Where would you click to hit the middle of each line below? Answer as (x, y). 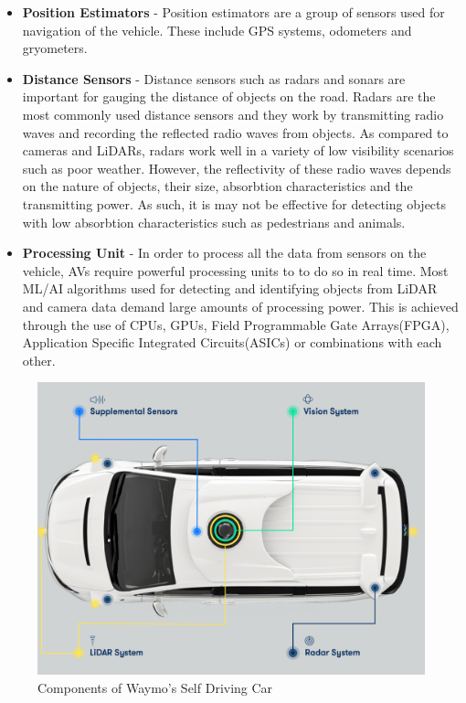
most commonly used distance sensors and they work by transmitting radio (233, 114)
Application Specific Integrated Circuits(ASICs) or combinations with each (232, 342)
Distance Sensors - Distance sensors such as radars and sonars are (214, 78)
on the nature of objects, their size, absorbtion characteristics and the (217, 186)
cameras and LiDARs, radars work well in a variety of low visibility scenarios (238, 150)
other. (39, 360)
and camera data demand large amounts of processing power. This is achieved (240, 306)
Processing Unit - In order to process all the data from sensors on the (224, 253)
